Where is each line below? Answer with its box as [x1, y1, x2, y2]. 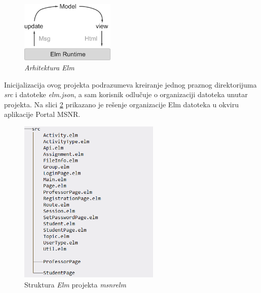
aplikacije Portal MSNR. [4, 109, 81, 119]
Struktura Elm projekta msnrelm [24, 279, 126, 289]
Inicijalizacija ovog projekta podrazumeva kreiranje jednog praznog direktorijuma [4, 79, 257, 90]
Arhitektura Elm [24, 62, 74, 73]
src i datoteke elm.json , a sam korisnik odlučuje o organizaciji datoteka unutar [4, 89, 248, 100]
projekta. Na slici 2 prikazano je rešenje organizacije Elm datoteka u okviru [4, 99, 239, 109]
